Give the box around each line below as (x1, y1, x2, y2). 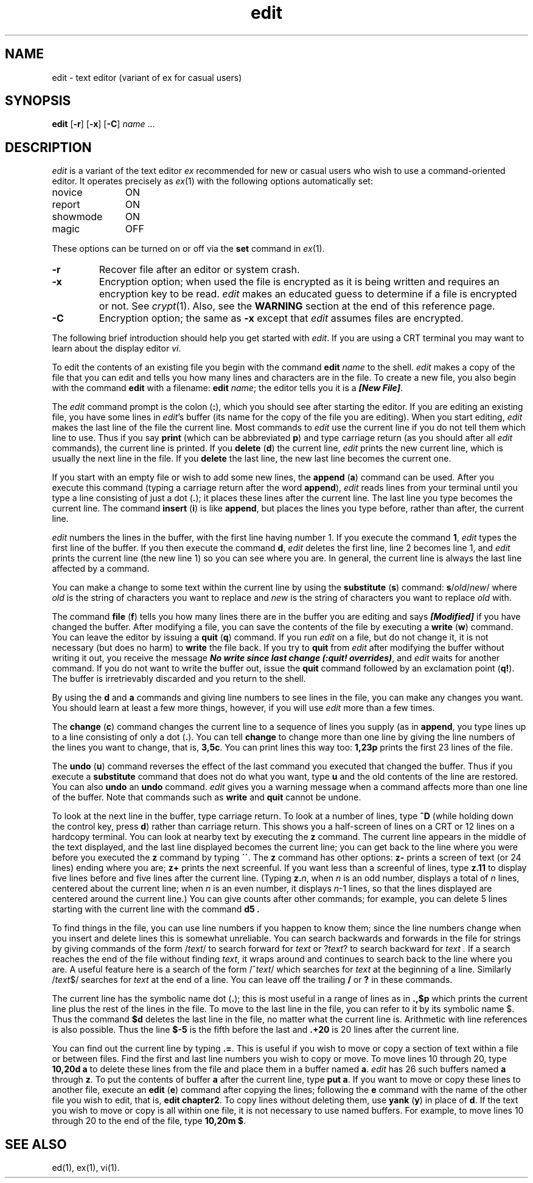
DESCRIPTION (5, 139, 92, 155)
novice (52, 186, 83, 199)
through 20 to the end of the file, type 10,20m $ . (52, 1115, 246, 1126)
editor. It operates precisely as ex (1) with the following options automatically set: (52, 176, 373, 187)
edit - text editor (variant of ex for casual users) (52, 72, 242, 83)
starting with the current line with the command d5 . (52, 904, 260, 915)
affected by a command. (52, 563, 150, 574)
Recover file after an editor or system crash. (99, 263, 300, 276)
